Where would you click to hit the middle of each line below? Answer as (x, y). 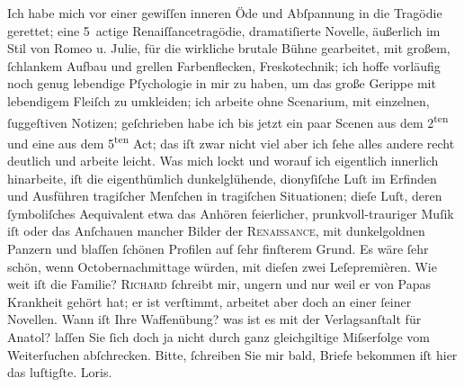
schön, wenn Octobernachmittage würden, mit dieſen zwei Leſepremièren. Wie (222, 266)
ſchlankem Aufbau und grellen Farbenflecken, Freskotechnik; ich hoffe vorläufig (224, 65)
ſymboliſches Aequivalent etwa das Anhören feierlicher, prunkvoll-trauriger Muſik (231, 213)
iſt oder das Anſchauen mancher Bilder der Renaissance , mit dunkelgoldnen (216, 231)
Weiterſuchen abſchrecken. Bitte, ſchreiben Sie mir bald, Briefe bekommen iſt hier (232, 354)
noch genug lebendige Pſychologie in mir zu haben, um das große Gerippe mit (222, 83)
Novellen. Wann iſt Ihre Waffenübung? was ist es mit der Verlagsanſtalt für (214, 319)
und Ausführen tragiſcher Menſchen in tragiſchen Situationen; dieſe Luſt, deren (225, 196)
